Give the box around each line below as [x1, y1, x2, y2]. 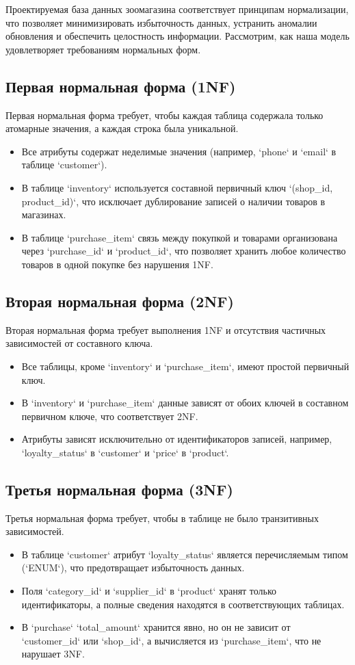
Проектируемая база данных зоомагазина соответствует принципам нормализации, [5, 2, 349, 16]
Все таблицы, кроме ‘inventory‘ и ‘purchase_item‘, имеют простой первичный [21, 358, 350, 373]
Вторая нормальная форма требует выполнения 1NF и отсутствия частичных [5, 322, 326, 337]
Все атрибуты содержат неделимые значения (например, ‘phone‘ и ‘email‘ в [21, 144, 337, 158]
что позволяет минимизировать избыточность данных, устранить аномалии [5, 15, 317, 29]
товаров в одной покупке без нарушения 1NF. [21, 257, 213, 271]
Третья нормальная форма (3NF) [5, 478, 233, 499]
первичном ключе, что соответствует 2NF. [21, 408, 198, 423]
